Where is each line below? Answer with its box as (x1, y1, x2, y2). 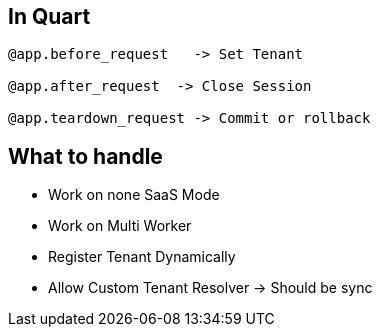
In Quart (8, 4, 91, 29)
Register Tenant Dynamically (48, 248, 236, 266)
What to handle (8, 143, 163, 169)
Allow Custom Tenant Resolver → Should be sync (48, 279, 373, 297)
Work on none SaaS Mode (48, 186, 220, 204)
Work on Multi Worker (48, 217, 192, 235)
